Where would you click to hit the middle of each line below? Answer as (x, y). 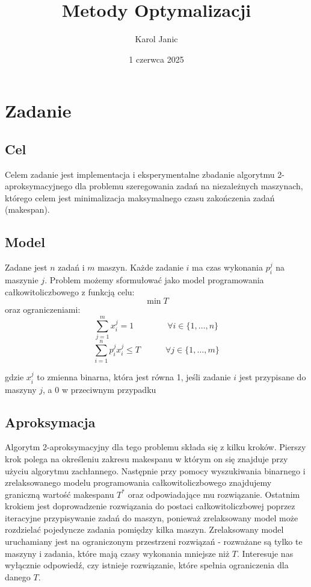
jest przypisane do (273, 377)
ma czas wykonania (228, 267)
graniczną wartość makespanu (60, 494)
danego (18, 576)
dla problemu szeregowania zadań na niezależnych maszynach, (189, 186)
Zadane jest (26, 267)
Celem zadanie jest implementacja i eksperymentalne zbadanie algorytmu (140, 174)
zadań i (71, 267)
